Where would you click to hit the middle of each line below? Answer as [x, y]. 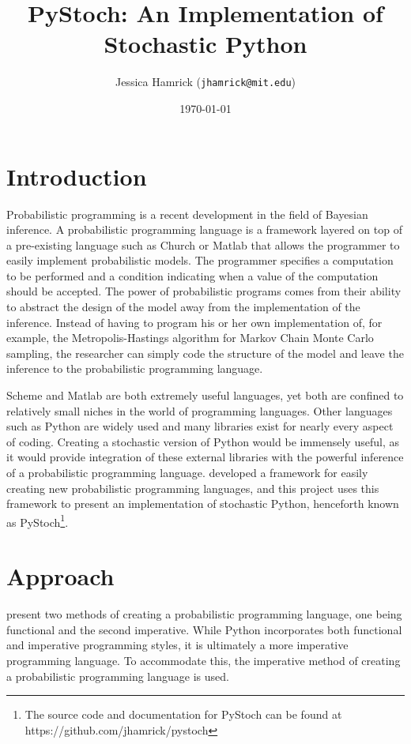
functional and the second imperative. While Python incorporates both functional [204, 629]
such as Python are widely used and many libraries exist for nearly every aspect [200, 426]
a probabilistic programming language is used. [118, 676]
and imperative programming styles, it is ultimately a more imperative [177, 645]
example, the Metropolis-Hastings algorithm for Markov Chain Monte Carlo [190, 338]
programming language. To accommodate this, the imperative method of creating [204, 660]
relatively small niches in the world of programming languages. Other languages [200, 410]
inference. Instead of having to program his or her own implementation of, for [194, 322]
